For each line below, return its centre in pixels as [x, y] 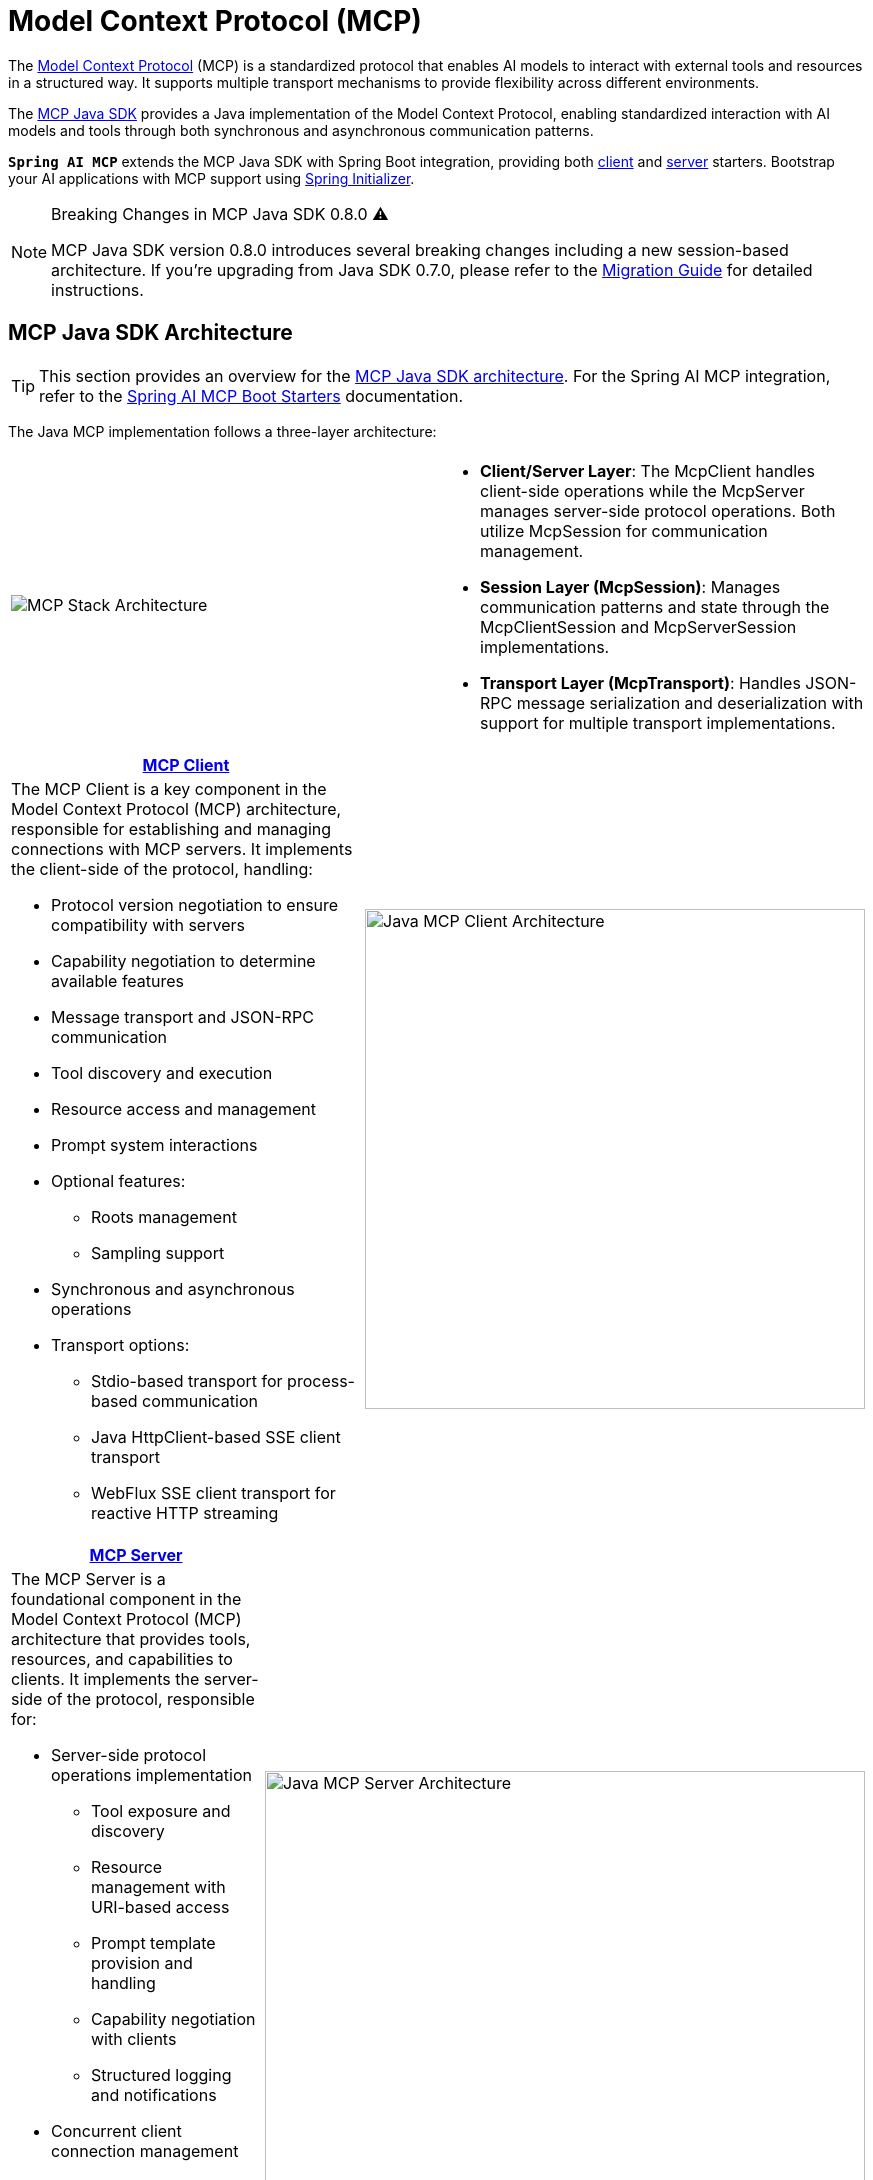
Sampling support [158, 1252]
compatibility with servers [148, 924]
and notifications [154, 2094]
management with [158, 1886]
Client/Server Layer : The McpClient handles [647, 470]
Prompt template [153, 1942]
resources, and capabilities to [122, 1658]
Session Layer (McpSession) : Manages [630, 586]
